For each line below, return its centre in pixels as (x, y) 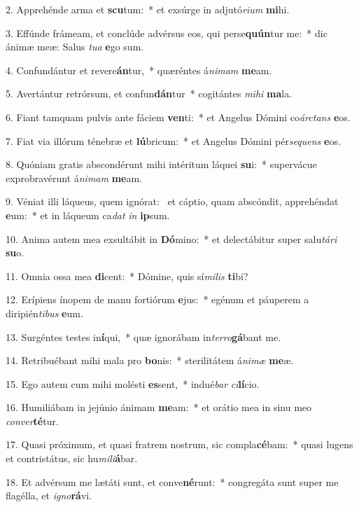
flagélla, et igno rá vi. (49, 495)
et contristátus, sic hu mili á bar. (72, 458)
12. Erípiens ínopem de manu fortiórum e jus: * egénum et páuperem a (157, 299)
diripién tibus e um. (44, 313)
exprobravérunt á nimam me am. (74, 178)
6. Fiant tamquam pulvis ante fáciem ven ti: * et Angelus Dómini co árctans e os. (178, 117)
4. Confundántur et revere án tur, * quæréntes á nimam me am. (139, 70)
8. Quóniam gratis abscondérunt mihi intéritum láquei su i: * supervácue (161, 164)
